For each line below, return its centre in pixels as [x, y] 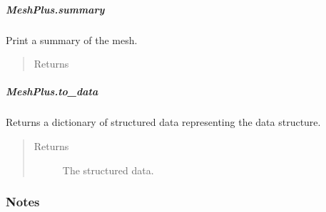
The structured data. [108, 170]
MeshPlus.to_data [52, 91]
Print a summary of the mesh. [72, 39]
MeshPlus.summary [55, 9]
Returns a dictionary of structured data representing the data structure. [163, 122]
